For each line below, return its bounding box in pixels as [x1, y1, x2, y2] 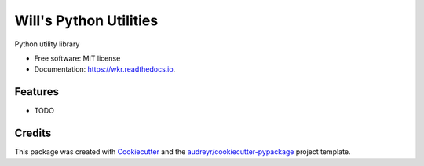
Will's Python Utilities [14, 12, 159, 29]
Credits [14, 127, 52, 140]
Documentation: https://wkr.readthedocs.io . [34, 65, 176, 74]
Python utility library [14, 39, 80, 49]
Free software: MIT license [34, 53, 121, 63]
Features [14, 85, 59, 98]
